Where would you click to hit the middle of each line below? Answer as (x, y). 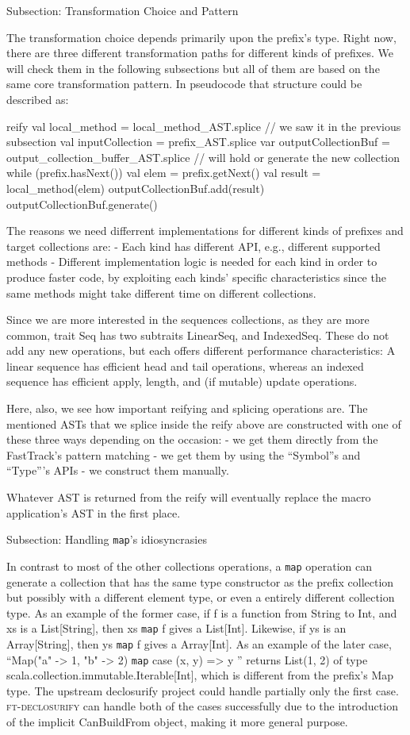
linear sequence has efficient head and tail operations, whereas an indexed (185, 366)
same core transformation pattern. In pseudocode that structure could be (184, 84)
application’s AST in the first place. (94, 512)
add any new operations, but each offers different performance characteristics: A (201, 350)
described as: (38, 99)
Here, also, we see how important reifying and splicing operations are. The (187, 408)
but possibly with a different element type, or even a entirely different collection (201, 597)
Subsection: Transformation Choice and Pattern (123, 10)
